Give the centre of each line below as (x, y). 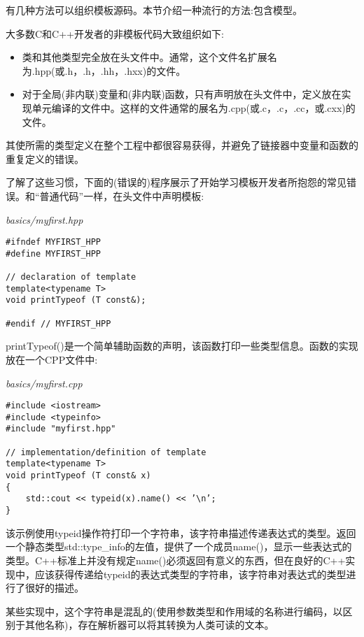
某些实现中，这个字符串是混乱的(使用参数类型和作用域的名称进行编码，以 (174, 611)
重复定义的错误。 (45, 158)
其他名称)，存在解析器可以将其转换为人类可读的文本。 (149, 625)
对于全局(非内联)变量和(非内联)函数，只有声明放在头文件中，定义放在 (182, 94)
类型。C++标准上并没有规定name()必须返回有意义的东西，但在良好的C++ (176, 560)
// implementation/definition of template (106, 452)
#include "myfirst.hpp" (61, 429)
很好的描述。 (54, 588)
